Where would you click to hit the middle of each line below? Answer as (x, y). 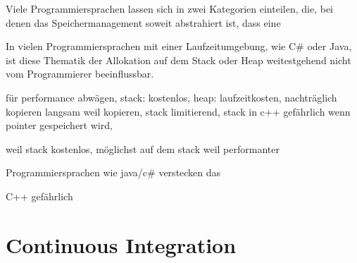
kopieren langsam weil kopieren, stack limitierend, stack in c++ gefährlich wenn (178, 111)
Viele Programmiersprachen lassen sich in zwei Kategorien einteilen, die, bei (169, 8)
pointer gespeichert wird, (59, 125)
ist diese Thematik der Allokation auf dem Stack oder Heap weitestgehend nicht (178, 60)
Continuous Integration (121, 244)
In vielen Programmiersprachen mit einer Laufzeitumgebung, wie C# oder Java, (179, 46)
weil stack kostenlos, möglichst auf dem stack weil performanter (143, 148)
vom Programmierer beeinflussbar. (80, 74)
